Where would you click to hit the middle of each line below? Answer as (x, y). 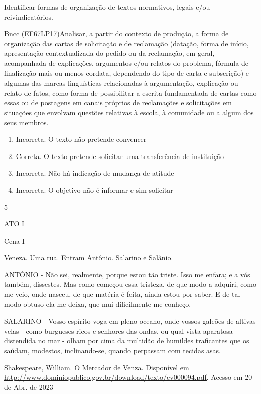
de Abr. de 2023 (29, 387)
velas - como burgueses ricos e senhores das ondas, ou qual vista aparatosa (118, 330)
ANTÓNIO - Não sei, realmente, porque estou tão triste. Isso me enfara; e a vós (127, 274)
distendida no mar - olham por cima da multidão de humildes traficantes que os (127, 340)
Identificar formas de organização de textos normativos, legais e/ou (107, 7)
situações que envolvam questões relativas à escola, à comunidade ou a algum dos (129, 112)
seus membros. (26, 122)
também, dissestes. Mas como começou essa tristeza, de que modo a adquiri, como (130, 284)
